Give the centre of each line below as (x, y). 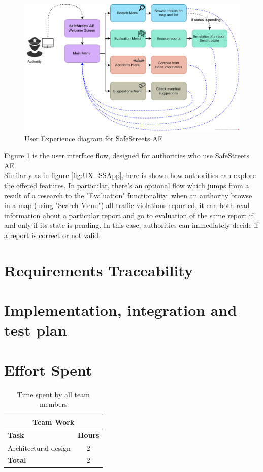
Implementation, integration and (121, 310)
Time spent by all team (53, 394)
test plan (36, 330)
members (53, 404)
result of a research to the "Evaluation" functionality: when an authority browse (128, 195)
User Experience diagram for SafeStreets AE (94, 138)
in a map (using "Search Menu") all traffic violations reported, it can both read (127, 205)
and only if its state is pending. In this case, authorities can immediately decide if (131, 225)
